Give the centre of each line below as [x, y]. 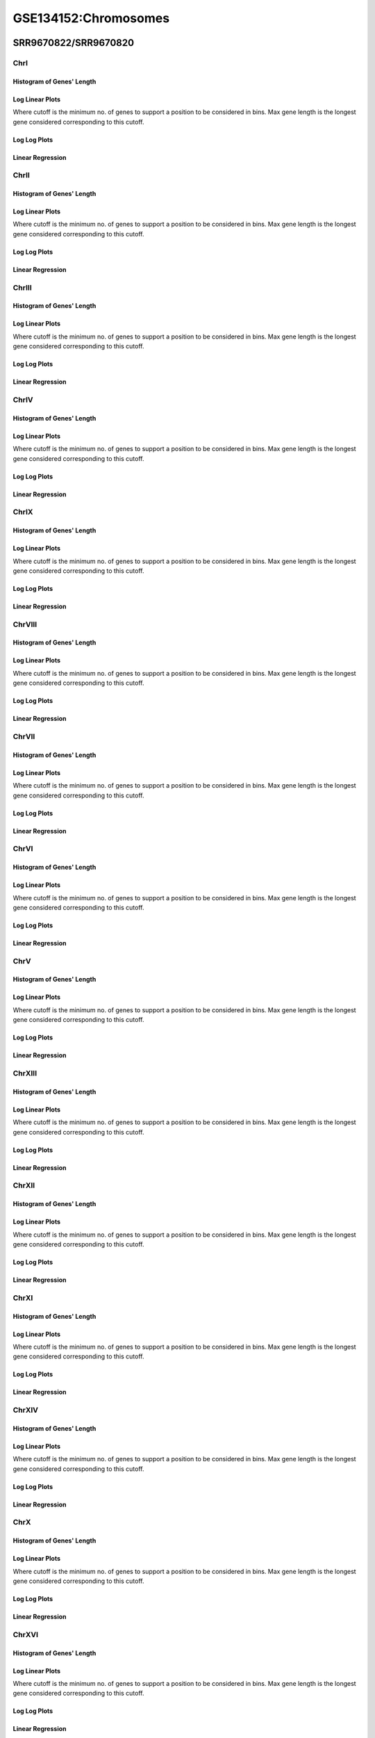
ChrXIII [25, 1073]
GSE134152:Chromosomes [91, 18]
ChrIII [22, 287]
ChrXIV [25, 1410]
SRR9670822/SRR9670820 [74, 43]
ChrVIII [25, 624]
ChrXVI [25, 1634]
